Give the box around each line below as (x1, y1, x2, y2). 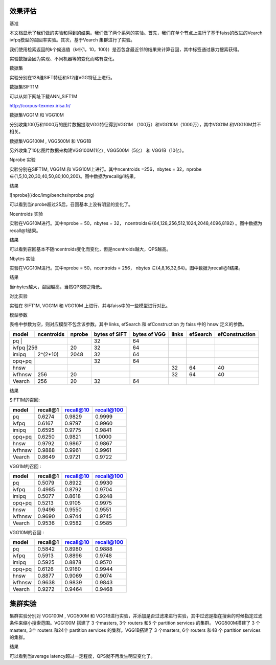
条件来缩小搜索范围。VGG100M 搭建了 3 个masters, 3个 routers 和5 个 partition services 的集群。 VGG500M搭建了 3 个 (9, 620, 261, 626)
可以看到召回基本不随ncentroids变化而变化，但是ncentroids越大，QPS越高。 (9, 246, 171, 253)
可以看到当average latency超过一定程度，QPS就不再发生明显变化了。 (9, 653, 155, 659)
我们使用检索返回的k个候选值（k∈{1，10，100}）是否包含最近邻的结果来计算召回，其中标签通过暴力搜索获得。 (9, 46, 242, 52)
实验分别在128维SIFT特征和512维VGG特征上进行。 (9, 74, 115, 80)
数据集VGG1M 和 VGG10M (9, 112, 64, 118)
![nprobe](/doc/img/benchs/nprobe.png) (9, 192, 95, 198)
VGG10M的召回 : (9, 529, 44, 535)
